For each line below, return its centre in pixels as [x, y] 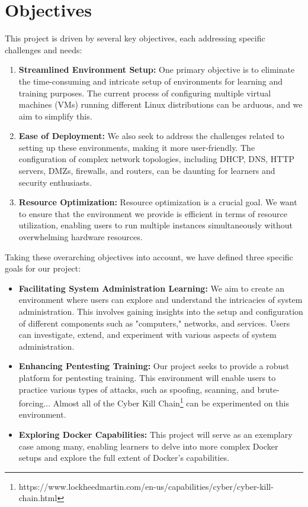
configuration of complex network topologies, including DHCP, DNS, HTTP [157, 159]
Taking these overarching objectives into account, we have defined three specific [149, 256]
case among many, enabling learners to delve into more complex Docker [148, 446]
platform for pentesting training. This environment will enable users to [147, 377]
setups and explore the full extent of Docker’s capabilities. [124, 458]
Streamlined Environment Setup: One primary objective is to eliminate [157, 70]
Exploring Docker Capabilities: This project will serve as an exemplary [155, 434]
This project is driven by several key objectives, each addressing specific [135, 38]
